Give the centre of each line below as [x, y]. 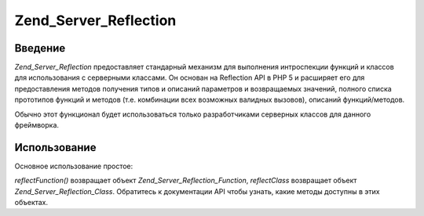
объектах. [31, 203]
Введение [40, 48]
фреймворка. [37, 125]
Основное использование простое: [74, 166]
